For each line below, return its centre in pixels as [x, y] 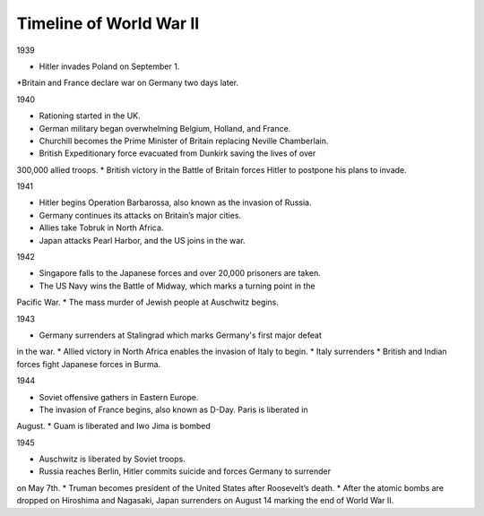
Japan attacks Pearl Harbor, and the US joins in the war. [142, 240]
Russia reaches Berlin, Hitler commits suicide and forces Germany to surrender [185, 471]
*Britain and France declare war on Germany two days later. [128, 83]
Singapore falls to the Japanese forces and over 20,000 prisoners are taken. [180, 273]
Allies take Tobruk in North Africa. [101, 228]
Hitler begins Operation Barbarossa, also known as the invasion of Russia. [175, 202]
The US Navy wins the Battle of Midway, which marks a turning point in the [177, 286]
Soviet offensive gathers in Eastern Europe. [119, 397]
